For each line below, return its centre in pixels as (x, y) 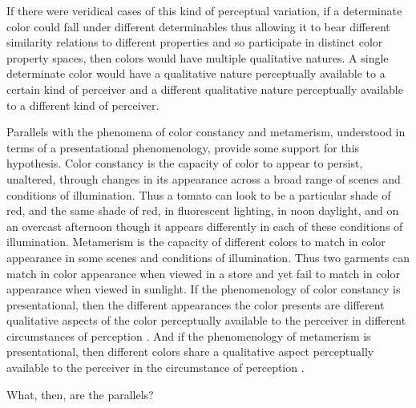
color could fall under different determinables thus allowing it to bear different (198, 26)
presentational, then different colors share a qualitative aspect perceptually (190, 351)
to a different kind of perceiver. (83, 105)
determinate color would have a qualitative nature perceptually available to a (196, 73)
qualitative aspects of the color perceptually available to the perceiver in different (206, 320)
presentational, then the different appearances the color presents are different (196, 304)
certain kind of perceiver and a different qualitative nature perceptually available (205, 89)
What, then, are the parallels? (80, 394)
